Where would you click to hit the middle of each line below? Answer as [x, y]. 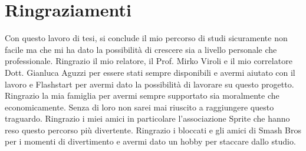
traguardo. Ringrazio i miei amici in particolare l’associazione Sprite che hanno [147, 118]
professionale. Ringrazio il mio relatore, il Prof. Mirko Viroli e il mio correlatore [149, 61]
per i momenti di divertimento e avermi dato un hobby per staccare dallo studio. [150, 141]
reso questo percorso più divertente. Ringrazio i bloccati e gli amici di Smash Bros [153, 130]
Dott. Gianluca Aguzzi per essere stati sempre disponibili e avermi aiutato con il [150, 72]
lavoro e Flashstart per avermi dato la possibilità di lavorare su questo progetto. [149, 84]
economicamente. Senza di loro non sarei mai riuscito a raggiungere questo [139, 107]
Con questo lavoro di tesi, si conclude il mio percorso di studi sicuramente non [146, 38]
